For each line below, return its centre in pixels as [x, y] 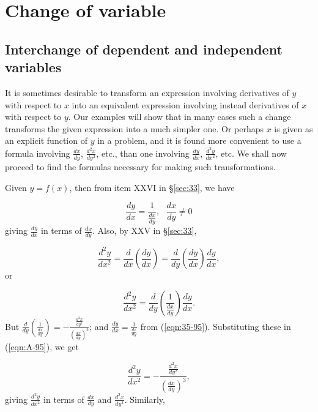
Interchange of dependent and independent [144, 49]
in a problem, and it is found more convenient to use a [199, 140]
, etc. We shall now [251, 153]
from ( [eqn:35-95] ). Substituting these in [216, 326]
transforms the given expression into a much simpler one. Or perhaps [135, 128]
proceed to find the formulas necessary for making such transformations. [140, 166]
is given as [294, 128]
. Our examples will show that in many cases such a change [179, 117]
